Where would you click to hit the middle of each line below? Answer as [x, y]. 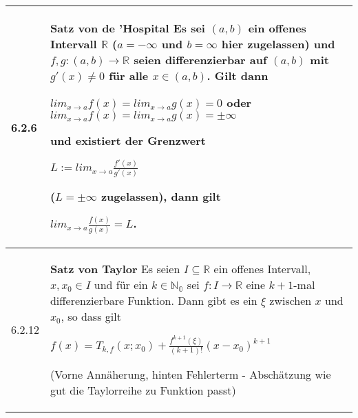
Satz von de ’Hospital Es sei [127, 28]
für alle [129, 76]
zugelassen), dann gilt [161, 197]
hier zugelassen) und [278, 44]
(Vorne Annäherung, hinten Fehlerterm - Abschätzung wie [190, 374]
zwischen [291, 301]
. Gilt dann [238, 76]
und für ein [121, 285]
